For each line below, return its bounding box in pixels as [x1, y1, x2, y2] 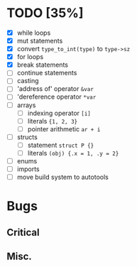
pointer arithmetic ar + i [27, 124, 101, 133]
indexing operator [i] [27, 109, 92, 117]
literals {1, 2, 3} [27, 116, 78, 125]
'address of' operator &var [16, 85, 94, 93]
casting [16, 77, 39, 85]
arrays [16, 101, 36, 109]
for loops [16, 53, 44, 61]
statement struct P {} [27, 141, 94, 149]
